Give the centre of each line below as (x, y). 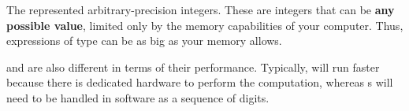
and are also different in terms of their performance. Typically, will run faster (193, 67)
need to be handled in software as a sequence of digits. (138, 97)
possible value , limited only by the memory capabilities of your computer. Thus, (205, 25)
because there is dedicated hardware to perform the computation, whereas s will (200, 82)
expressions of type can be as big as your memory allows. (144, 41)
